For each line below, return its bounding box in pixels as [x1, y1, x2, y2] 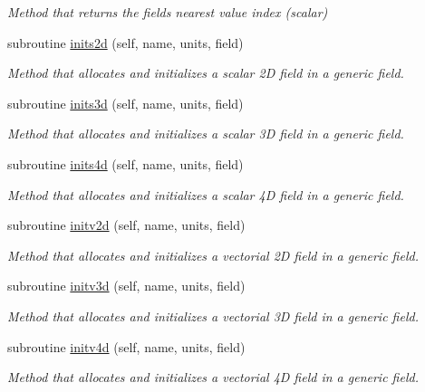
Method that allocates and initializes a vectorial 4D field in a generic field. [7, 368, 419, 387]
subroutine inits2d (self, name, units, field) [7, 33, 244, 52]
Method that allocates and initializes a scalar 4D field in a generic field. [7, 185, 404, 204]
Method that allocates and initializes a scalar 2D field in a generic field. [7, 63, 404, 82]
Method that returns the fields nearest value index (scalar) [7, 3, 328, 21]
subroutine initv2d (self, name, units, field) [7, 215, 246, 234]
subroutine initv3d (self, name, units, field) [7, 276, 246, 295]
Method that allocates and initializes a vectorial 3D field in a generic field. [7, 306, 419, 325]
